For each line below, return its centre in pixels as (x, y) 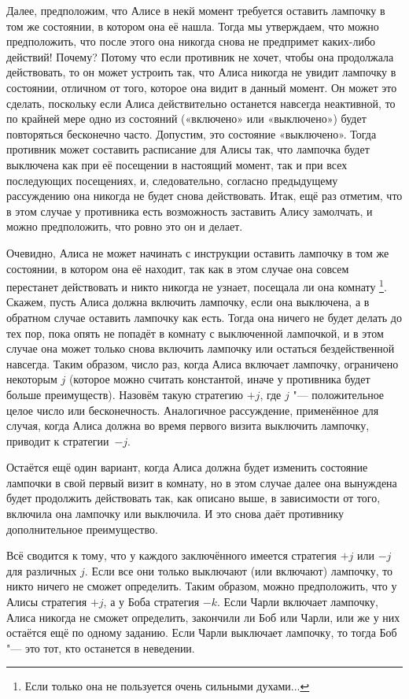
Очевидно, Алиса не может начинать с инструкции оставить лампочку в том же (198, 252)
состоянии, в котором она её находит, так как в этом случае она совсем (178, 268)
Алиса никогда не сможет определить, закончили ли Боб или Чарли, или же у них (203, 617)
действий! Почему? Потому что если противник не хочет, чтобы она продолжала (200, 56)
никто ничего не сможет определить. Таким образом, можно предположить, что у (202, 586)
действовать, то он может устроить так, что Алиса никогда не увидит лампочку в (201, 72)
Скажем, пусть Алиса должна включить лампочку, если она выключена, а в (188, 302)
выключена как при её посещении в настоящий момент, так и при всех (177, 164)
